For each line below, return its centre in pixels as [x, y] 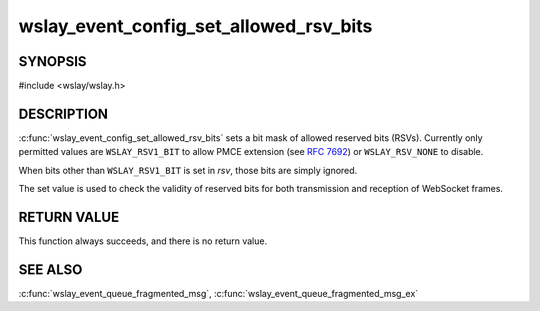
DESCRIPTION [63, 113]
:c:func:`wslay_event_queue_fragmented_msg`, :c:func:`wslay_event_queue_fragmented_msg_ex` [218, 293]
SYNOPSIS [52, 61]
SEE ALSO [50, 269]
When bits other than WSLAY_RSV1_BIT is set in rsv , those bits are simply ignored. [188, 170]
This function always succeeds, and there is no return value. [143, 241]
